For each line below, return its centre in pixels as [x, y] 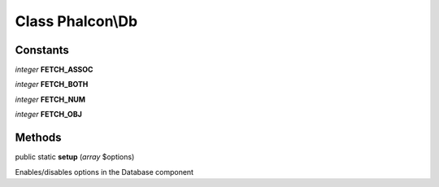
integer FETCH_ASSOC [54, 70]
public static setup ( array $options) [75, 157]
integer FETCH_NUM [50, 99]
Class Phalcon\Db [76, 21]
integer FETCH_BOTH [52, 85]
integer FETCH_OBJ [49, 115]
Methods [38, 138]
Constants [42, 50]
